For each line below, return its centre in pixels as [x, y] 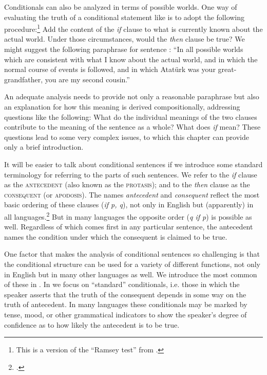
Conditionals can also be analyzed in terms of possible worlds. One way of [121, 7]
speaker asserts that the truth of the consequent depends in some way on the [125, 294]
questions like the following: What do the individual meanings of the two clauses [131, 117]
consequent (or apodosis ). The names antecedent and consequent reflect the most [132, 194]
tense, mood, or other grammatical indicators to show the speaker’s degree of [126, 314]
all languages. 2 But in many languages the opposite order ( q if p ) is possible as [128, 216]
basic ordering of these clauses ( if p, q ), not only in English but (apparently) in [129, 204]
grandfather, [24, 79]
